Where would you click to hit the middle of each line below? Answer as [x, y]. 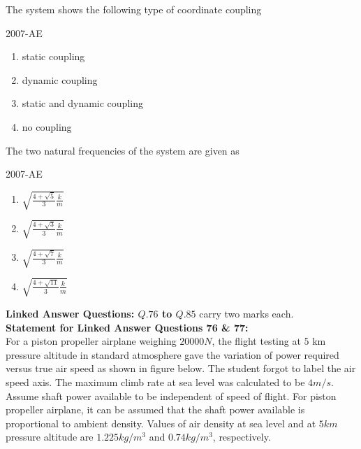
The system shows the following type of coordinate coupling [134, 9]
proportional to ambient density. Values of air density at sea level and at [161, 423]
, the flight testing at [256, 341]
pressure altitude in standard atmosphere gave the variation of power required [172, 354]
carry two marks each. [246, 313]
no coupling [47, 126]
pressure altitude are [50, 437]
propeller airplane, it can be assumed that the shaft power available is [155, 409]
